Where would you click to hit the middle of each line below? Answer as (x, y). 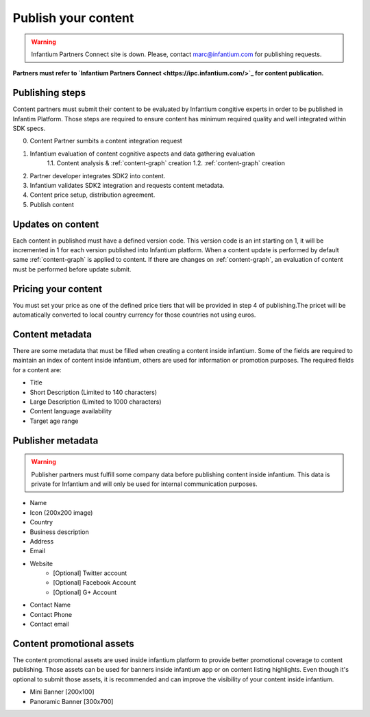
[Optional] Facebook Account (95, 583)
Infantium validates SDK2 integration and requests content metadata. (127, 185)
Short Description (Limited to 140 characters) (94, 392)
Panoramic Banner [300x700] (72, 701)
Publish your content (73, 18)
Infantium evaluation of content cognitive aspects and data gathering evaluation (143, 154)
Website (41, 563)
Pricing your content (58, 289)
